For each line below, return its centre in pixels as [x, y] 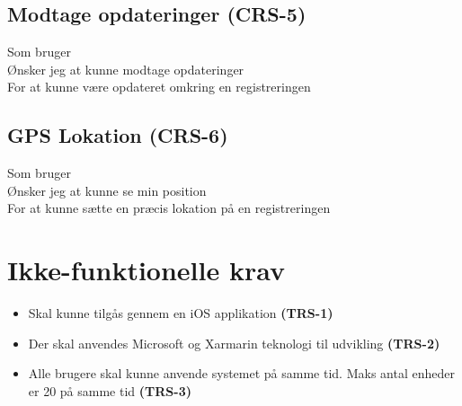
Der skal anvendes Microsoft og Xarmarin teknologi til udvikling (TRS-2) [234, 343]
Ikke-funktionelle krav [146, 270]
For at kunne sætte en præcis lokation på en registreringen [169, 208]
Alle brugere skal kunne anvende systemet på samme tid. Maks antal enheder [241, 373]
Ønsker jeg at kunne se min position [107, 190]
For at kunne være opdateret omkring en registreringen [159, 87]
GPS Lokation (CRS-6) [118, 135]
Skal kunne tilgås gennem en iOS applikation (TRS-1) [181, 313]
